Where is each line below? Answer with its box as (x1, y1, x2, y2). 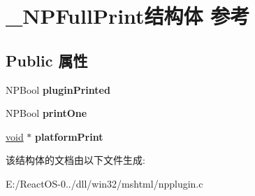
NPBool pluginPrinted (6, 82, 110, 97)
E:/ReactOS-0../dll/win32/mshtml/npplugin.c (6, 176, 203, 190)
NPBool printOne (6, 106, 87, 120)
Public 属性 (6, 49, 88, 71)
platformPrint (35, 129, 103, 143)
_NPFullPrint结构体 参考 (6, 1, 250, 30)
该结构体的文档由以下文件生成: (6, 153, 145, 167)
